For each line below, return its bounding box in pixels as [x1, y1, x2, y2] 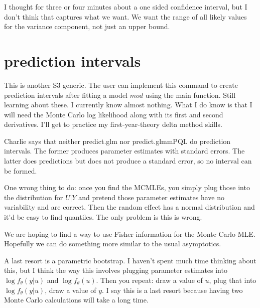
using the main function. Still [145, 89, 236, 100]
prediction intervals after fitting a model [4, 89, 127, 100]
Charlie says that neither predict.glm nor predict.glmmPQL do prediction [4, 135, 231, 146]
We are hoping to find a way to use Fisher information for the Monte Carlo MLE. [4, 228, 255, 239]
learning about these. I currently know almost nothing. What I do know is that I [4, 99, 252, 110]
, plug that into [209, 275, 256, 285]
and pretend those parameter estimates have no [78, 192, 225, 202]
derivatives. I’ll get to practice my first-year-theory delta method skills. [4, 119, 222, 129]
